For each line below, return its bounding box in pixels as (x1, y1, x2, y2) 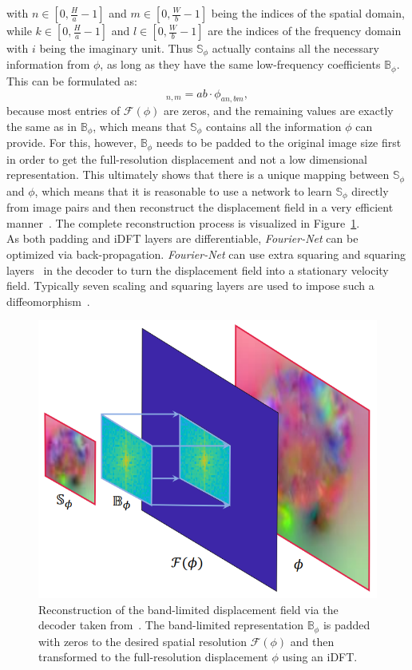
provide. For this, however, (6, 134, 137, 151)
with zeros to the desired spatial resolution (38, 632, 247, 649)
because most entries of (6, 102, 121, 119)
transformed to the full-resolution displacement (38, 648, 268, 665)
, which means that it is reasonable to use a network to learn (34, 182, 332, 199)
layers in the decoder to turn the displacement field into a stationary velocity (6, 261, 389, 278)
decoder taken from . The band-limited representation (38, 616, 303, 633)
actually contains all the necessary (212, 40, 379, 56)
